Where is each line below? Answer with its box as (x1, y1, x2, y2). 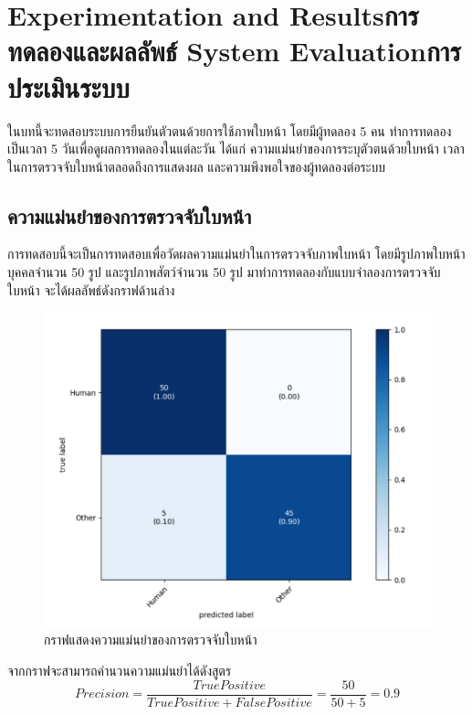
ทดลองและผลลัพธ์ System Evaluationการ (7, 32, 461, 69)
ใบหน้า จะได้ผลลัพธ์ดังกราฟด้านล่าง (7, 280, 175, 299)
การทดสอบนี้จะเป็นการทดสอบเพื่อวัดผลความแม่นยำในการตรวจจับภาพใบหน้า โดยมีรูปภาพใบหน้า (7, 244, 466, 263)
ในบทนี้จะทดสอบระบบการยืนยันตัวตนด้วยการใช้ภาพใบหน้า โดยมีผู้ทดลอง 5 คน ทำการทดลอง (7, 121, 452, 140)
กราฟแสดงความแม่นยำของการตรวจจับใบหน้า (44, 630, 257, 649)
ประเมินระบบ (7, 68, 130, 105)
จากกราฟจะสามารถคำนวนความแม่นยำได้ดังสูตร (7, 661, 232, 680)
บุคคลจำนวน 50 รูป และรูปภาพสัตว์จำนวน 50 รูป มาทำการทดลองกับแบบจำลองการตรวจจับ (7, 262, 441, 282)
